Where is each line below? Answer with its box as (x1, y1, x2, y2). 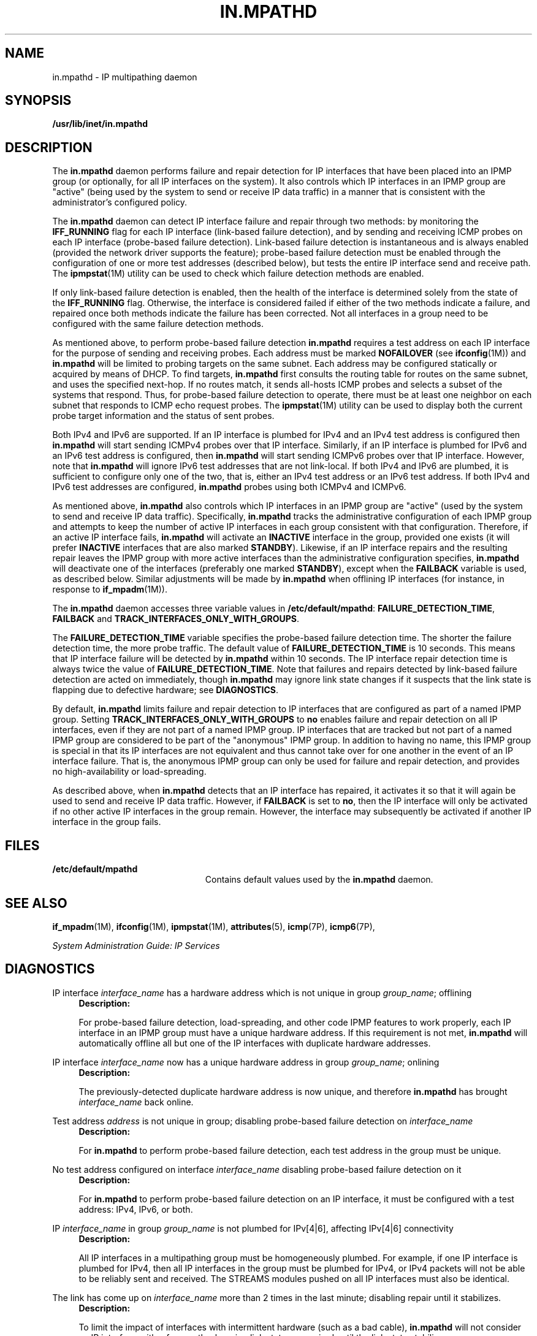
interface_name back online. (78, 1096, 194, 1107)
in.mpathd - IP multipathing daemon (52, 71, 197, 82)
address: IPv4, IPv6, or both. (78, 1204, 193, 1215)
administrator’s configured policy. (52, 197, 188, 208)
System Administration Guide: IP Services (52, 940, 220, 951)
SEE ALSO (5, 895, 67, 911)
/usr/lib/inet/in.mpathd (52, 118, 148, 129)
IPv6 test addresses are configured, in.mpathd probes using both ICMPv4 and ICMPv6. (52, 482, 406, 493)
